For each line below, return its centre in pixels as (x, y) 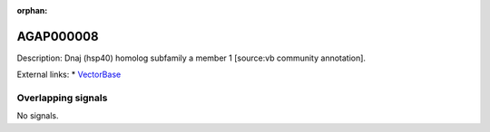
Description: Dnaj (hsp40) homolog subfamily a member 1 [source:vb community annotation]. (191, 58)
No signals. (38, 116)
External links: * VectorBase (69, 75)
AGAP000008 (58, 36)
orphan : (32, 10)
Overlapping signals (62, 98)
